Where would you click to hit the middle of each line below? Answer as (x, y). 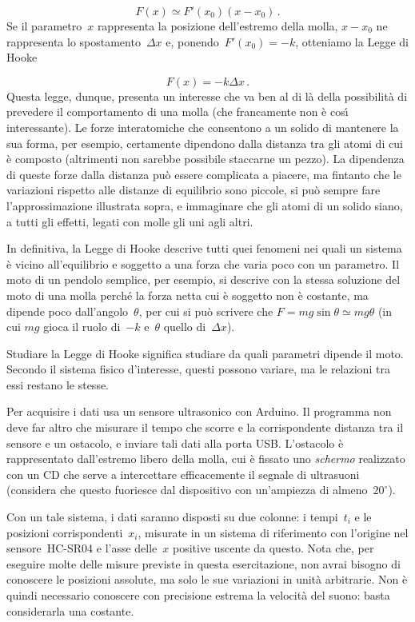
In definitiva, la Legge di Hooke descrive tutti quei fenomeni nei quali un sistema (204, 248)
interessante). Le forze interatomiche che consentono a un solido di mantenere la (203, 127)
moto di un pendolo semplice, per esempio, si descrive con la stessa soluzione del (204, 279)
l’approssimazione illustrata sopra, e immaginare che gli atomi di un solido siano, (205, 205)
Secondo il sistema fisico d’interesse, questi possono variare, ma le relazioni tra (198, 369)
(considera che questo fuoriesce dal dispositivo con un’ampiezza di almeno (187, 490)
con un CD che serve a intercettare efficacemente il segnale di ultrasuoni (183, 474)
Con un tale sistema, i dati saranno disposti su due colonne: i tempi (172, 517)
